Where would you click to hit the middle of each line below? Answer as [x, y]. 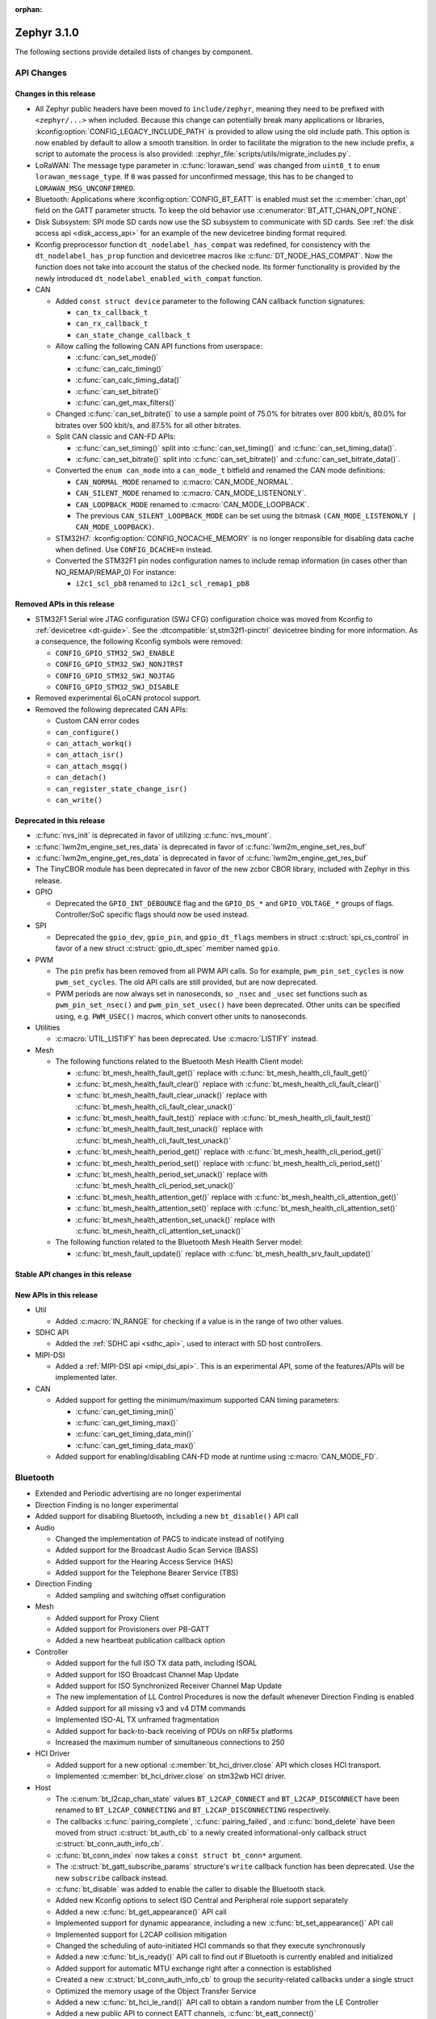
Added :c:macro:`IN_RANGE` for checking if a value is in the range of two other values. [199, 1321]
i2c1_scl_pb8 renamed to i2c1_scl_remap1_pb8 [163, 583]
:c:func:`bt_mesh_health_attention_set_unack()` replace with [176, 1219]
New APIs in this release [57, 1295]
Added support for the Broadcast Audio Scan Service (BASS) [157, 1550]
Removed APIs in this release [65, 604]
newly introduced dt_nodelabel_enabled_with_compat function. [149, 278]
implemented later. [86, 1378]
